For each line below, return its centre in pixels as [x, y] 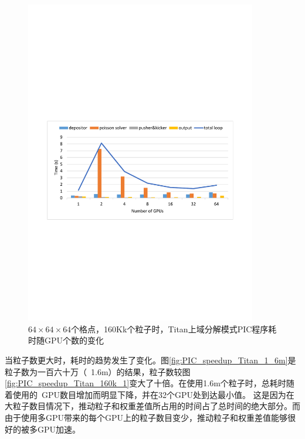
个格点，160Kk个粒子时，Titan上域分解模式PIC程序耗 [174, 329]
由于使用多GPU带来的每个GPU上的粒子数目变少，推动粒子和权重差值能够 [146, 417]
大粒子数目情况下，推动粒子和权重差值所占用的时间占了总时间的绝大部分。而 [152, 406]
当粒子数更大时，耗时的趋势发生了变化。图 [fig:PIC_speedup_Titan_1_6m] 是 [150, 360]
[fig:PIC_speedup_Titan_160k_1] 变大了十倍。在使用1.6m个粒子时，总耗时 [145, 383]
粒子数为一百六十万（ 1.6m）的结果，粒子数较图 [98, 371]
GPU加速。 [59, 429]
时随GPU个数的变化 [66, 340]
